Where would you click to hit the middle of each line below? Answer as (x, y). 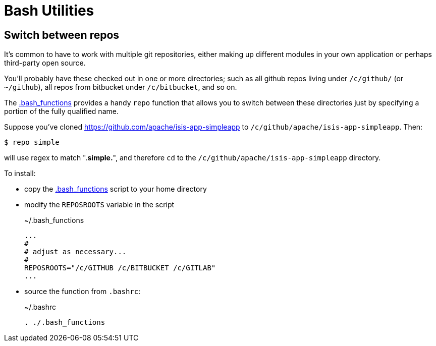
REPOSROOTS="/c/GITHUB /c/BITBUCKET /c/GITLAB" (120, 268)
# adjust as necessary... (75, 252)
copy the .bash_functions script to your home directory (116, 189)
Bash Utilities (49, 11)
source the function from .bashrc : (83, 292)
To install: (20, 174)
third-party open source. (45, 63)
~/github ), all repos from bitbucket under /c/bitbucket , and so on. (121, 87)
